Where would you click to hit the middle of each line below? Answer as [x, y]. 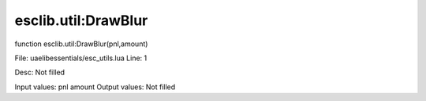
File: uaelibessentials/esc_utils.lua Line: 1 [81, 58]
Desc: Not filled [40, 72]
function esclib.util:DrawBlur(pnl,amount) [81, 44]
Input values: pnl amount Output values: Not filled [95, 87]
